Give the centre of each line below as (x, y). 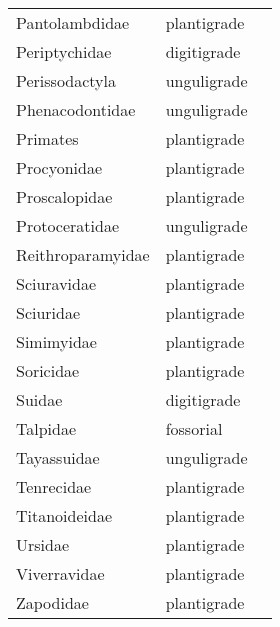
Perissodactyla (66, 80)
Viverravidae (60, 573)
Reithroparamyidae (83, 254)
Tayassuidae (58, 457)
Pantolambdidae (73, 22)
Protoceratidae (67, 225)
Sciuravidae (56, 283)
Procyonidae (59, 167)
